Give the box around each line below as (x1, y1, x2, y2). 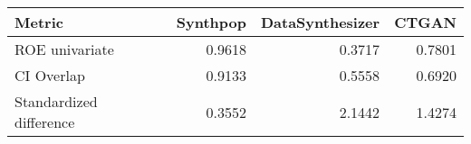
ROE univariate (14, 39, 114, 59)
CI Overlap (14, 65, 85, 85)
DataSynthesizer (260, 12, 380, 32)
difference (14, 112, 75, 132)
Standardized (14, 91, 98, 112)
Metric (14, 12, 63, 32)
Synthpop (176, 12, 246, 32)
